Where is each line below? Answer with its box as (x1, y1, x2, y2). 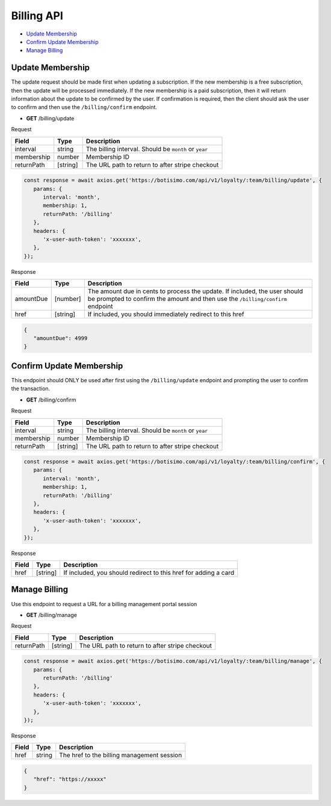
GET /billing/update (26, 114, 75, 122)
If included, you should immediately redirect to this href (87, 310, 245, 318)
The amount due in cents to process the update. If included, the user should (87, 287, 303, 296)
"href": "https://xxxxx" (33, 776, 107, 783)
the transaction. (11, 385, 51, 392)
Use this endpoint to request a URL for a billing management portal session (11, 600, 197, 607)
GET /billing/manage (26, 611, 78, 618)
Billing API (11, 9, 63, 22)
